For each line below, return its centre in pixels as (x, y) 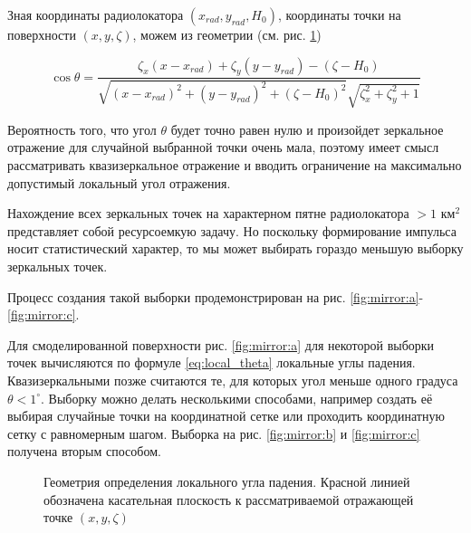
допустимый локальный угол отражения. (119, 182)
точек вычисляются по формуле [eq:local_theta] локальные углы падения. (211, 362)
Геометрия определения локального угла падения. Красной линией (227, 481)
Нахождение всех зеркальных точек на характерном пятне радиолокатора (208, 213)
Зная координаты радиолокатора (96, 14)
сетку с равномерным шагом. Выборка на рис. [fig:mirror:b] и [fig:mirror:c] (214, 433)
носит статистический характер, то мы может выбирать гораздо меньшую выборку (235, 248)
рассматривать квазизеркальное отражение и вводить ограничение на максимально (235, 165)
